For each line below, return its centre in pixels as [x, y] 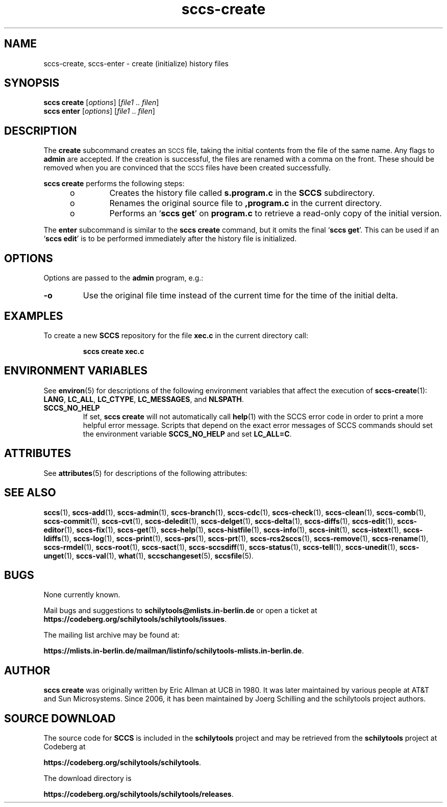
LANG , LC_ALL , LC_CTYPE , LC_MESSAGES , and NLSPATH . [144, 399]
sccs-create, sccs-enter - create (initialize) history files [136, 63]
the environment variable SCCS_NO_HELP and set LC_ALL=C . [187, 434]
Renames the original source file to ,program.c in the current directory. [246, 203]
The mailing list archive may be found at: [111, 635]
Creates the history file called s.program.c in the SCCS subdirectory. [242, 193]
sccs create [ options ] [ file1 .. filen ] [101, 103]
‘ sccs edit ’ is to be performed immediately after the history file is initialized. [170, 239]
